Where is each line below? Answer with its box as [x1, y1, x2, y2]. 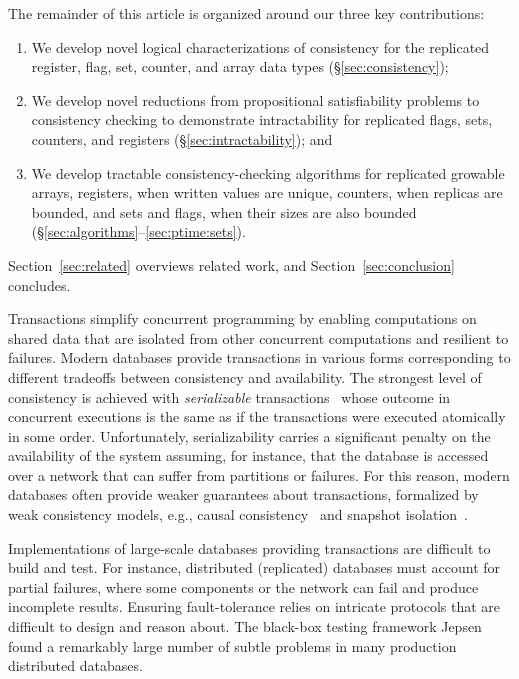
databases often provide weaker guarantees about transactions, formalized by [8, 484, 479, 505]
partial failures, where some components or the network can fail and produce [8, 576, 479, 597]
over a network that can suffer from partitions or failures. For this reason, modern [8, 464, 510, 485]
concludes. [8, 274, 71, 295]
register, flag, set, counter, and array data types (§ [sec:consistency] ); [31, 56, 449, 77]
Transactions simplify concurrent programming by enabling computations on [8, 308, 477, 329]
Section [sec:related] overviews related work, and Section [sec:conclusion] [8, 254, 455, 275]
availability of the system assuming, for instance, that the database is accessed [8, 445, 489, 466]
